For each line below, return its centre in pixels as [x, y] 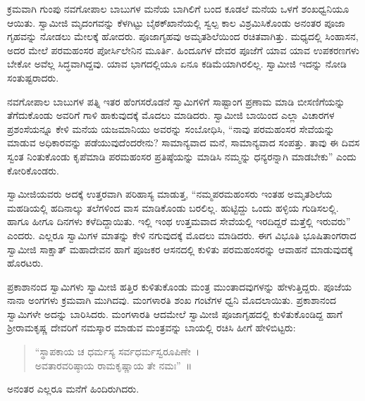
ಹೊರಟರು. [25, 263]
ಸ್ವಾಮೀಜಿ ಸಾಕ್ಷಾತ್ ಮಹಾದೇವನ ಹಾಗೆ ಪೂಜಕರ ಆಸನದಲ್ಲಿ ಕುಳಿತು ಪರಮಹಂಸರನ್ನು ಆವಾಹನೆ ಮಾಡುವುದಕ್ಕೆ [180, 249]
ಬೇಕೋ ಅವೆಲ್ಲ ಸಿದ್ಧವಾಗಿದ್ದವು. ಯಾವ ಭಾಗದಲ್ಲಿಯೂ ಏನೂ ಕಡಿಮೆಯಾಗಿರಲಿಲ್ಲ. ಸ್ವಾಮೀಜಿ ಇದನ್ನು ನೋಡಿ [177, 64]
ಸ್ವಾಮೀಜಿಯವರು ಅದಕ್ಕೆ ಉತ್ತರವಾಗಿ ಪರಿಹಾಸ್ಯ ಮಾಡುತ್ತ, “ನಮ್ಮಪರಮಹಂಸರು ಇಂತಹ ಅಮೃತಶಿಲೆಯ [170, 194]
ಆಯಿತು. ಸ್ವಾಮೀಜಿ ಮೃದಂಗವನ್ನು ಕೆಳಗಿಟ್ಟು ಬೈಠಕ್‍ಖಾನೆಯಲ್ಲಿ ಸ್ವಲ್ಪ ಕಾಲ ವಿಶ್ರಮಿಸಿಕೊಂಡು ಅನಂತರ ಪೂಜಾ [176, 22]
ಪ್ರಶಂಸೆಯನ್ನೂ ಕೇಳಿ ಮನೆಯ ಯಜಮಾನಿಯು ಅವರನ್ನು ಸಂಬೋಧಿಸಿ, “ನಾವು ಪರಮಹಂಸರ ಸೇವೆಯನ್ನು [171, 128]
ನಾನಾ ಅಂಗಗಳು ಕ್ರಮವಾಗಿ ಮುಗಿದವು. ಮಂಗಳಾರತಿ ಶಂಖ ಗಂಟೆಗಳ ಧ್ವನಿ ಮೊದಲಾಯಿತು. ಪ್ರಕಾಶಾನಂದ [172, 300]
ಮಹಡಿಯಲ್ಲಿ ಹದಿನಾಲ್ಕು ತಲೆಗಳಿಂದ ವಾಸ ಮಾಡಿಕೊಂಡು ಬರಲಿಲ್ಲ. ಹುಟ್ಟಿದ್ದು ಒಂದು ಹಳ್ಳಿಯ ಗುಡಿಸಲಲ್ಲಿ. [173, 207]
